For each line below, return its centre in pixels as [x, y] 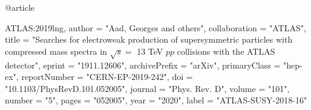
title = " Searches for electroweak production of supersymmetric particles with [149, 39]
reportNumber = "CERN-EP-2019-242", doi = [107, 77]
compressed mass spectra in [56, 51]
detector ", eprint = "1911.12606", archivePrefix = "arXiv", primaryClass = [143, 65]
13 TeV [150, 51]
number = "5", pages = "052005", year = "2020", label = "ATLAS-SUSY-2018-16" [156, 100]
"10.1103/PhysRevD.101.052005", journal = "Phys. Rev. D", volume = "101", [147, 88]
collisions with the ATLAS [226, 51]
